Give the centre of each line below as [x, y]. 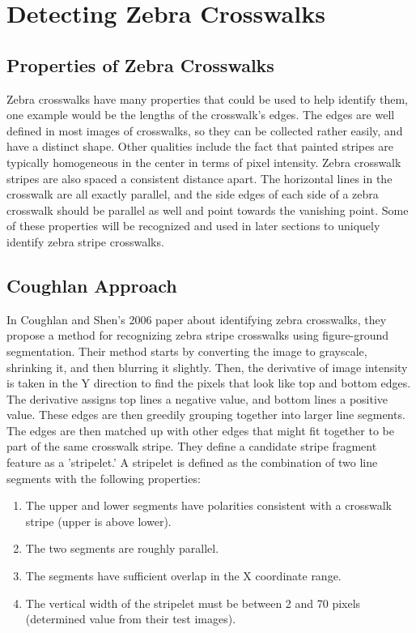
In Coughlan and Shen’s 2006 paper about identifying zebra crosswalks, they [197, 319]
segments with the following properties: [104, 478]
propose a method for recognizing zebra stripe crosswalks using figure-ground [198, 335]
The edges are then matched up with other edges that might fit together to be [200, 430]
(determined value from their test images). [131, 619]
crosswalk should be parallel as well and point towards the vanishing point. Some [208, 210]
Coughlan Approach [92, 285]
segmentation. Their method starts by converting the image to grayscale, [187, 351]
